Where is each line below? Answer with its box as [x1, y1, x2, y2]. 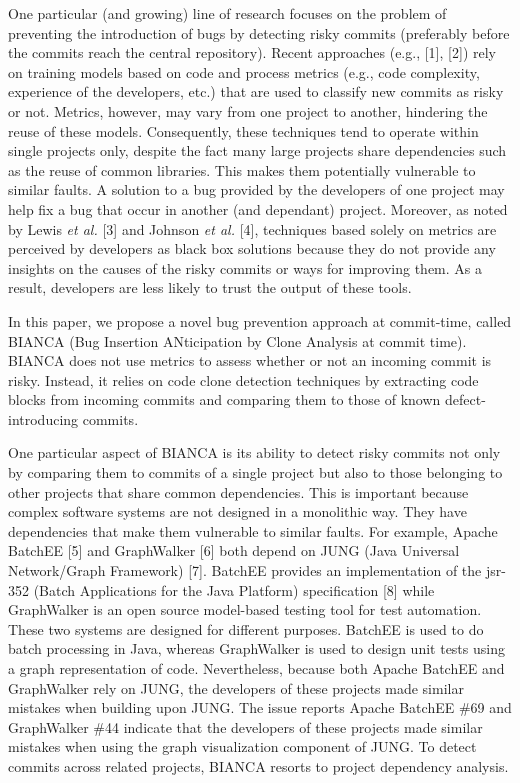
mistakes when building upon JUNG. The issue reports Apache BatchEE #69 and [8, 697, 512, 718]
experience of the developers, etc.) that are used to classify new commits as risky [8, 81, 504, 102]
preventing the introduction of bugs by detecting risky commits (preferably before [8, 22, 510, 43]
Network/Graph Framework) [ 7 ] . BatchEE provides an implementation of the [8, 560, 482, 581]
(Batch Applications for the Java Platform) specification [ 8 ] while [33, 579, 435, 600]
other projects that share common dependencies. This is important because [8, 481, 469, 502]
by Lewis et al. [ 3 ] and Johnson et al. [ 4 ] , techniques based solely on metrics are [8, 218, 497, 239]
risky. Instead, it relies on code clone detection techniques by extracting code [8, 369, 479, 390]
